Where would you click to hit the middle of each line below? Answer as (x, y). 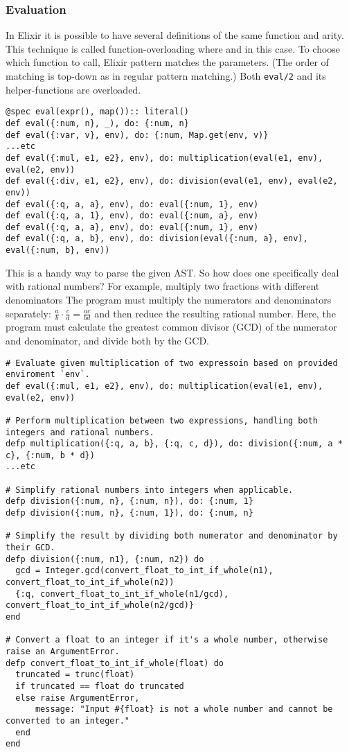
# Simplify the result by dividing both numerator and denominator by (172, 536)
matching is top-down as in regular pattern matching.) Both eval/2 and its (166, 76)
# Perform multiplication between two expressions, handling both (162, 420)
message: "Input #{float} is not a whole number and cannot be (184, 709)
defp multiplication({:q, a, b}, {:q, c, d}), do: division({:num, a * (174, 444)
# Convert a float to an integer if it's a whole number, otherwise (167, 640)
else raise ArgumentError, (78, 698)
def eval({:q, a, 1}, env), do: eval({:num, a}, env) (132, 216)
